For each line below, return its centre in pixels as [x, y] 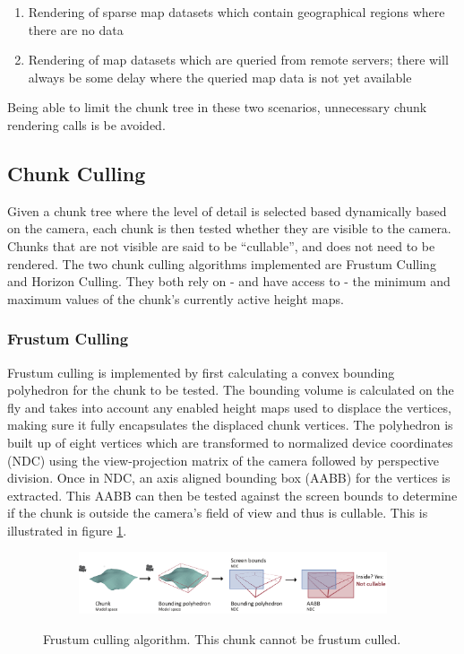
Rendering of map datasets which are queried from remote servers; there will [238, 60]
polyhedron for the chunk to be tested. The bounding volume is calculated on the [231, 390]
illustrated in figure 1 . [67, 530]
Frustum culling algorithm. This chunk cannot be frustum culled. [222, 638]
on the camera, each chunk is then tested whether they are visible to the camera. [229, 228]
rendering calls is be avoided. [86, 124]
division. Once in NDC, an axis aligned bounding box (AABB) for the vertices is [229, 478]
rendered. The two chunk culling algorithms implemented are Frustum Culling [222, 263]
